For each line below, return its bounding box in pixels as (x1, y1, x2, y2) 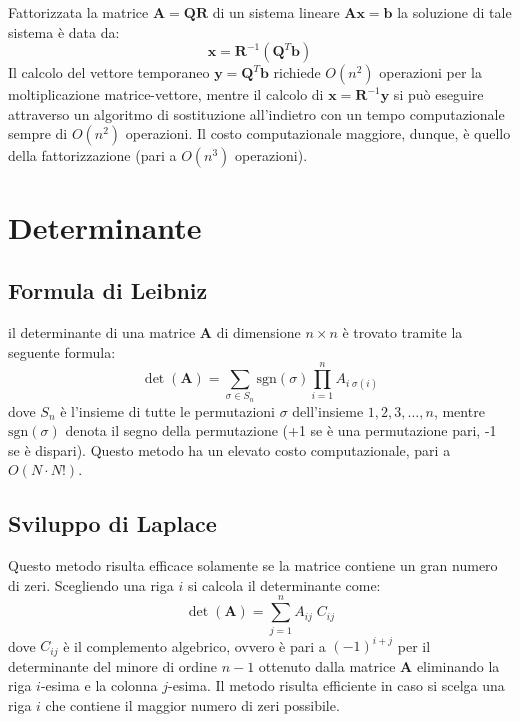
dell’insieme (292, 400, 364, 421)
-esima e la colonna (40, 675, 158, 696)
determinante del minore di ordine (8, 655, 217, 676)
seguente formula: (8, 341, 116, 362)
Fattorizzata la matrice (8, 2, 149, 22)
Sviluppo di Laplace (8, 508, 217, 539)
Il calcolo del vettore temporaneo (8, 62, 210, 83)
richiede (273, 62, 321, 83)
